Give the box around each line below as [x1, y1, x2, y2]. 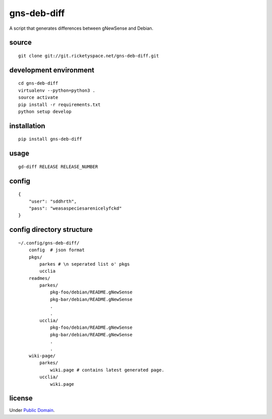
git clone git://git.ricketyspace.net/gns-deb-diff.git [18, 53, 159, 58]
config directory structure [9, 225, 93, 234]
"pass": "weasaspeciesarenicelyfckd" [28, 205, 122, 211]
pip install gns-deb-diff [18, 136, 83, 142]
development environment [9, 66, 95, 74]
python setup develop [18, 108, 72, 114]
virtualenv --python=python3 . [18, 87, 96, 93]
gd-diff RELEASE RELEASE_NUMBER [18, 164, 98, 169]
